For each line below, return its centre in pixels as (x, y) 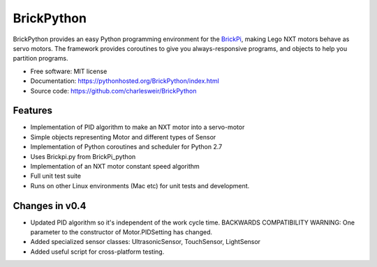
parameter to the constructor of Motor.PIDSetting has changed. (121, 232)
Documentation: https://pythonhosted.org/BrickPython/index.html (125, 81)
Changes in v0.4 (50, 206)
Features (32, 110)
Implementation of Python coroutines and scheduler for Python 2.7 (126, 147)
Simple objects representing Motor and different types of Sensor (123, 137)
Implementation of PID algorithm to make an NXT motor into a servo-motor (138, 127)
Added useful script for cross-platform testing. (97, 252)
